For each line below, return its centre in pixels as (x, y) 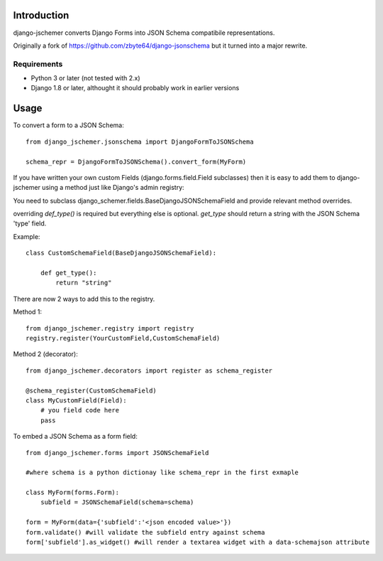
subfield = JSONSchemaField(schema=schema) (117, 502)
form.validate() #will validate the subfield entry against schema (145, 532)
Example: (27, 236)
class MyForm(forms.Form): (73, 493)
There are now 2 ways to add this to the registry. (84, 299)
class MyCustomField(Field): (76, 400)
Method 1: (28, 312)
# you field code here (80, 410)
